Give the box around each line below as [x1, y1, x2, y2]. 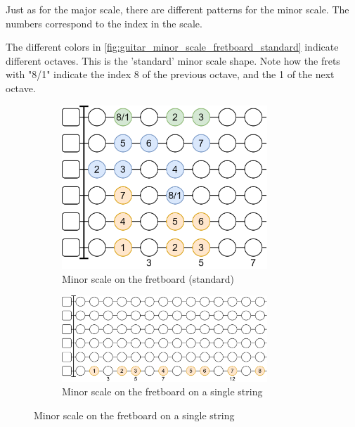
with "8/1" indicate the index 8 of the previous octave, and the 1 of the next [6, 67, 335, 82]
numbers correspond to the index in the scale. [6, 15, 202, 30]
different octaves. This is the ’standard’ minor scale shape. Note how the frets [6, 53, 340, 68]
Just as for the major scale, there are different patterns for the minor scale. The [6, 2, 349, 16]
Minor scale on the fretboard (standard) [62, 271, 234, 286]
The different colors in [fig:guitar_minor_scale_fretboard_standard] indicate [6, 39, 339, 54]
